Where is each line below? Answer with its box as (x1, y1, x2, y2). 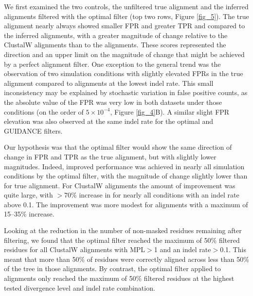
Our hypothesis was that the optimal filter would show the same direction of (4, 142, 232, 152)
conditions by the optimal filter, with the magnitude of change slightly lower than (4, 171, 248, 181)
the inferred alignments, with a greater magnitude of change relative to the (4, 30, 228, 40)
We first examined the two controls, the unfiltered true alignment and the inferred (4, 1, 249, 11)
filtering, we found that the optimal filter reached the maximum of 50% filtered (4, 235, 240, 245)
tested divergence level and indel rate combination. (4, 282, 155, 293)
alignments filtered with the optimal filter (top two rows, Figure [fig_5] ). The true (4, 11, 249, 21)
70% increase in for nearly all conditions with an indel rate (64, 190, 239, 200)
